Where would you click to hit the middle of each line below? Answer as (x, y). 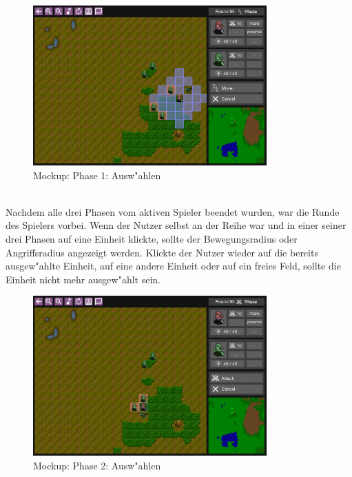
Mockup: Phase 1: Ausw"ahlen (97, 175)
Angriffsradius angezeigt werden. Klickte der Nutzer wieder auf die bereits (162, 252)
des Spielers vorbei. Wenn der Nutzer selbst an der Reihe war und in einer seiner (176, 225)
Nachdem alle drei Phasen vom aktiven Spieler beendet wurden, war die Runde (173, 211)
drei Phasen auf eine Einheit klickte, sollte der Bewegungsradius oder (152, 238)
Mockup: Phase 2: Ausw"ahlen (97, 465)
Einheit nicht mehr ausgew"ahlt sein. (83, 279)
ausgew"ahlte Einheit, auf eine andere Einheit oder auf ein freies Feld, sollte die (173, 266)
